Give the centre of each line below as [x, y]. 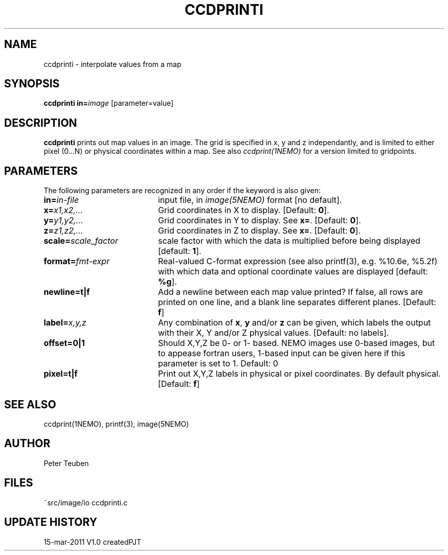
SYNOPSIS [32, 84]
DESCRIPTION [41, 123]
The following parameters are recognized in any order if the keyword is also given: [182, 191]
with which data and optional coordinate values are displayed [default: [293, 272]
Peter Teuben [66, 463]
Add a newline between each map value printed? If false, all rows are [290, 292]
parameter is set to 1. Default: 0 [218, 364]
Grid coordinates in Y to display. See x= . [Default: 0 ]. [259, 221]
